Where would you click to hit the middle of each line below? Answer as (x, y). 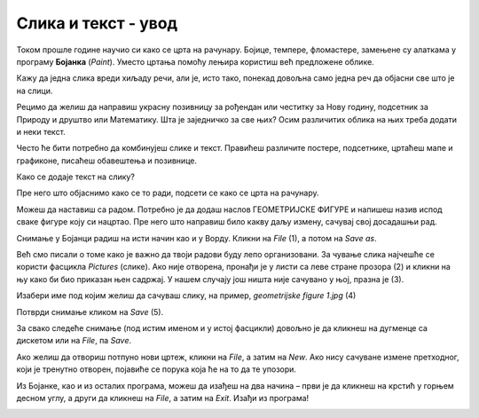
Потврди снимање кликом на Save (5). (90, 312)
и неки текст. (41, 131)
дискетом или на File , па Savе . (74, 341)
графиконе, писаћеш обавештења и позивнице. (106, 161)
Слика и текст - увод (97, 23)
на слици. (35, 91)
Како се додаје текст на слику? (75, 177)
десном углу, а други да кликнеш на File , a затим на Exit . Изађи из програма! (163, 398)
